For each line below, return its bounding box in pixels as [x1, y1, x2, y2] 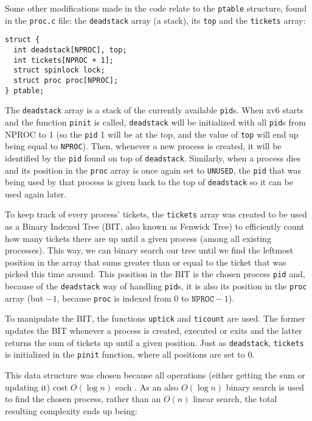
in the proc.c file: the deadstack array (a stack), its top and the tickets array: [5, 13, 306, 26]
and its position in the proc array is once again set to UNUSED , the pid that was [5, 163, 302, 176]
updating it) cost [5, 380, 68, 393]
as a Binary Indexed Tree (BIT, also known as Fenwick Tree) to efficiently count [5, 220, 305, 233]
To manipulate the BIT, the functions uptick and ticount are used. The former [5, 312, 305, 325]
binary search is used [226, 380, 304, 393]
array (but [5, 291, 44, 304]
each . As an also [115, 380, 179, 393]
